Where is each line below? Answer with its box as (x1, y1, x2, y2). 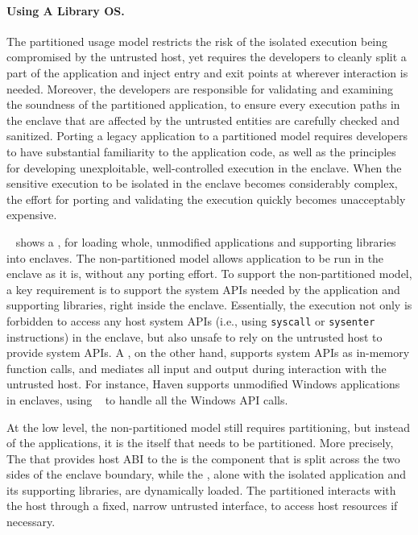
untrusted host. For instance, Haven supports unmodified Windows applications (6, 375, 400, 392)
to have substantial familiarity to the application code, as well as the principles (6, 143, 396, 160)
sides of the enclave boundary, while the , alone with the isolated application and (6, 466, 407, 483)
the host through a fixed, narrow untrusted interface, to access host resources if (6, 497, 398, 514)
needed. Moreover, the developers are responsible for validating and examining (6, 80, 393, 97)
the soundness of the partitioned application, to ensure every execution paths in (6, 96, 400, 113)
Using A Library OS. (6, 2, 125, 19)
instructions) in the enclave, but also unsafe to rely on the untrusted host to (6, 328, 383, 345)
